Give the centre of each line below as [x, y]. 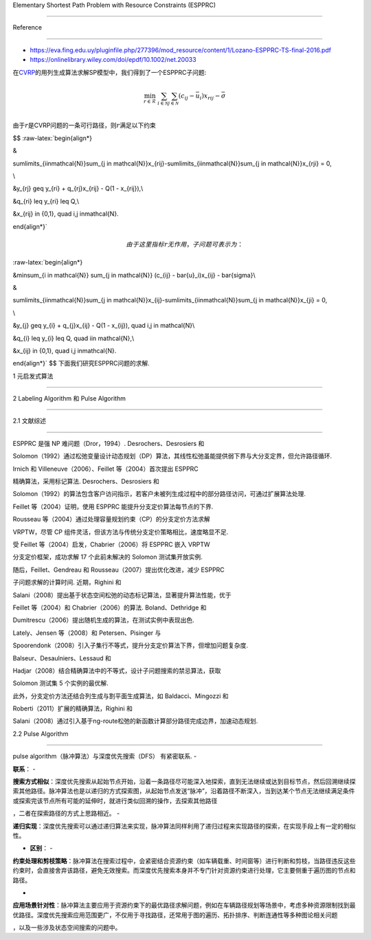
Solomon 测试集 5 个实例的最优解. [61, 683]
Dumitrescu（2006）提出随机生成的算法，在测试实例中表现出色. [104, 620]
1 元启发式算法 [33, 376]
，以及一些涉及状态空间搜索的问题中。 [67, 928]
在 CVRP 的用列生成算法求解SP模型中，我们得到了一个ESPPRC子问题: [110, 72]
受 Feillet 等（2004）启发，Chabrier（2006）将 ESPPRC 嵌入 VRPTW [111, 544]
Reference [27, 27]
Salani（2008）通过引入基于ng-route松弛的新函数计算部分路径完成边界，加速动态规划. [135, 721]
